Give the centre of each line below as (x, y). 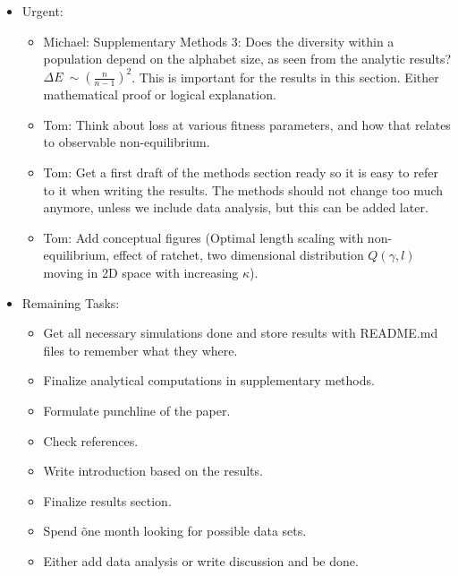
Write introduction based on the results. (153, 471)
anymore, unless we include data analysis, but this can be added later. (236, 207)
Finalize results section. (107, 500)
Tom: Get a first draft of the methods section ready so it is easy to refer (241, 172)
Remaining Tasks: (71, 302)
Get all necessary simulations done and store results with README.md (241, 333)
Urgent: (42, 11)
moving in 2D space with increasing (141, 273)
